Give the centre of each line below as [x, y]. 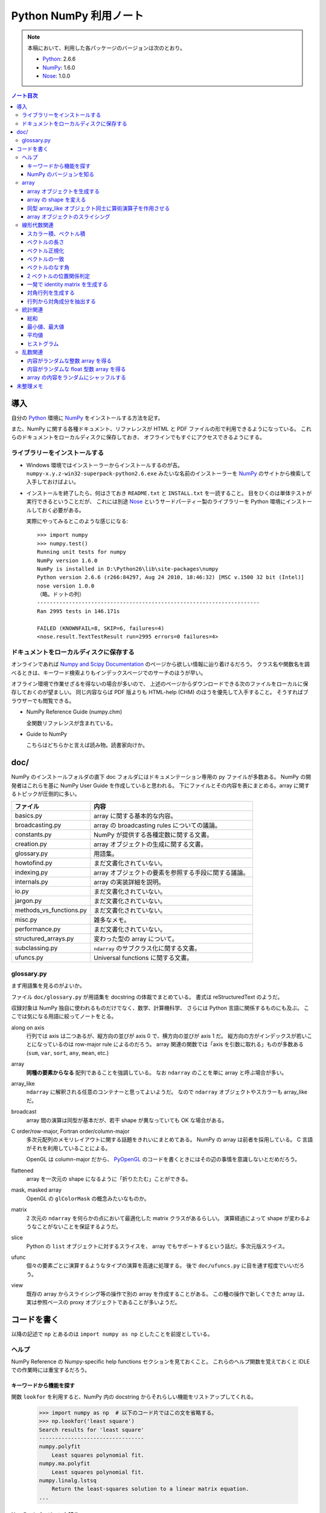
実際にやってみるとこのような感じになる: [77, 521]
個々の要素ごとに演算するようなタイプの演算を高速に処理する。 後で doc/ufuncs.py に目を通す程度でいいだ [163, 1265]
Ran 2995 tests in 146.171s [78, 611]
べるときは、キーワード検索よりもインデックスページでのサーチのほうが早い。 [109, 672]
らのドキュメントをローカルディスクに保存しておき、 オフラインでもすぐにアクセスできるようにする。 [138, 437]
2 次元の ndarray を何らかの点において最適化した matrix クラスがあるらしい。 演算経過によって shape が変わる [166, 1218]
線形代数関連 [38, 225]
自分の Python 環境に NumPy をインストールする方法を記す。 [87, 418]
